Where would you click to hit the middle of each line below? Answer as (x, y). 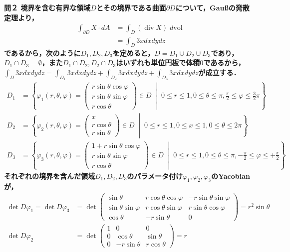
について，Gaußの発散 (212, 7)
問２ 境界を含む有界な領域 (47, 7)
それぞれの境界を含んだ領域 (49, 176)
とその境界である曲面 (131, 7)
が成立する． (219, 72)
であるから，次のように (42, 53)
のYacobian (230, 176)
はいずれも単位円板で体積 (158, 63)
